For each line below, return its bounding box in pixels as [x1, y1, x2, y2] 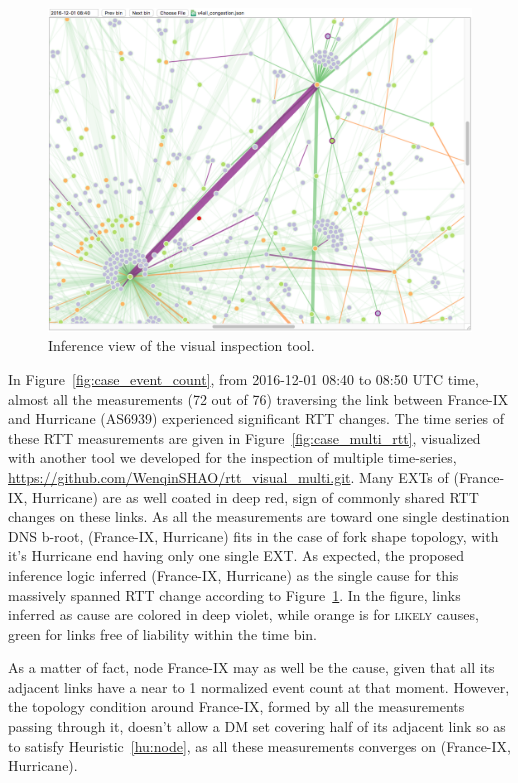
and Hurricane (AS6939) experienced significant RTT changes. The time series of [8, 408, 505, 429]
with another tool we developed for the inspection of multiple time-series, [8, 447, 457, 468]
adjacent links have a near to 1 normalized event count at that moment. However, [8, 676, 510, 697]
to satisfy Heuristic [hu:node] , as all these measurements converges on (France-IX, [8, 735, 511, 756]
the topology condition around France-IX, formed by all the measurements [8, 696, 465, 717]
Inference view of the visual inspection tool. [48, 335, 315, 356]
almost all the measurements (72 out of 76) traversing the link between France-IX [8, 388, 509, 409]
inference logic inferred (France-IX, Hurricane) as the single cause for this [8, 564, 459, 585]
